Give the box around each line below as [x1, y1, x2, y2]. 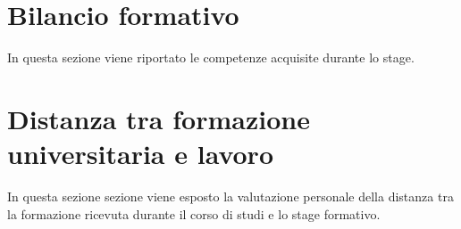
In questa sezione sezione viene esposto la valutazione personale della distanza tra [7, 187, 454, 206]
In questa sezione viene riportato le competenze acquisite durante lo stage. [7, 48, 415, 67]
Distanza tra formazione [7, 100, 310, 136]
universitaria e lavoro [7, 135, 273, 172]
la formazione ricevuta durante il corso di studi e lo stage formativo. [7, 204, 381, 223]
